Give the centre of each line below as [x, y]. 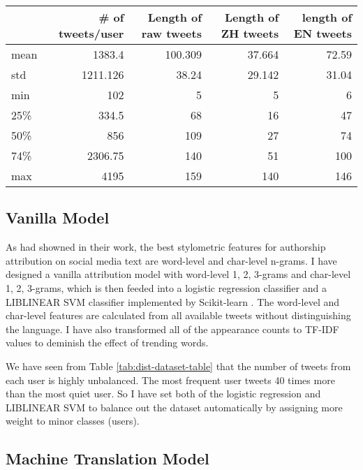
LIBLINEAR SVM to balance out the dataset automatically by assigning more [174, 407]
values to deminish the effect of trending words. [107, 343]
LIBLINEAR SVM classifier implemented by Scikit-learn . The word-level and [173, 301]
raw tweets [171, 33]
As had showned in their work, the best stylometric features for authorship [166, 247]
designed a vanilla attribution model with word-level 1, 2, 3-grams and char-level [178, 274]
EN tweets [323, 33]
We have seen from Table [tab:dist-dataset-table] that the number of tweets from [178, 366]
